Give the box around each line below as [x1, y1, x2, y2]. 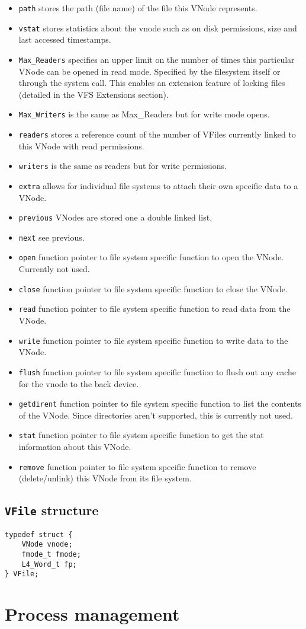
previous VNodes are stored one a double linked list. [18, 211, 212, 223]
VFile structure [5, 501, 99, 519]
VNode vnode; [21, 540, 73, 549]
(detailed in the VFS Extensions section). [18, 88, 169, 100]
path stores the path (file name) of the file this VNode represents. [18, 2, 257, 14]
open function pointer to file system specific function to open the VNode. [18, 251, 284, 263]
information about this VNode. [18, 440, 131, 453]
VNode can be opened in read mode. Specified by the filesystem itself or [18, 65, 281, 77]
